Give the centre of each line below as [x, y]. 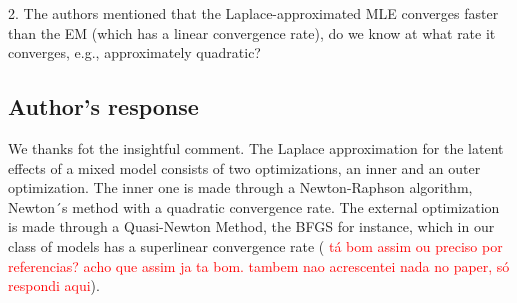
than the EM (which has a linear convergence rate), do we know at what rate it [252, 32]
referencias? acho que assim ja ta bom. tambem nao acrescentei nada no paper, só [259, 265]
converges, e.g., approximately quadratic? [134, 52]
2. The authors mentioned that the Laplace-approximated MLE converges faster [253, 13]
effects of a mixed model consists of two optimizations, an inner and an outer [244, 167]
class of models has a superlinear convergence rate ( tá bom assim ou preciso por [255, 245]
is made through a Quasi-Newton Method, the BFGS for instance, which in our [251, 226]
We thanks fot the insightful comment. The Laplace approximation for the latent [256, 147]
